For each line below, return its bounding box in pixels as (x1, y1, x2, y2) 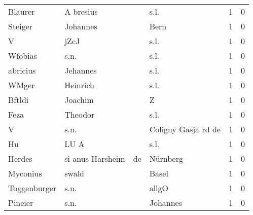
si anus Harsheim (64, 153, 125, 164)
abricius (8, 64, 36, 76)
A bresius (64, 6, 98, 17)
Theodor (64, 109, 95, 120)
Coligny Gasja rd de (149, 123, 221, 135)
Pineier (8, 197, 33, 208)
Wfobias (8, 50, 37, 61)
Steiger (8, 20, 33, 32)
